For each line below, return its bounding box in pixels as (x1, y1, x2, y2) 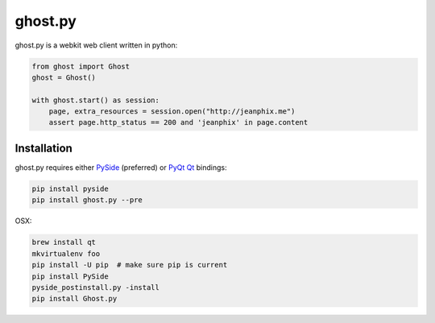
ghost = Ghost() (31, 72, 97, 82)
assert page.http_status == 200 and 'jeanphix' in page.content (48, 118, 309, 127)
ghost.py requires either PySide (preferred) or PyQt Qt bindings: (14, 162, 227, 172)
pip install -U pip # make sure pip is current (31, 260, 228, 270)
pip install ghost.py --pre (31, 196, 143, 205)
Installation (14, 141, 72, 155)
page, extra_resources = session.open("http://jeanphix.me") (48, 107, 296, 116)
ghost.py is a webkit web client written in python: (14, 40, 178, 50)
